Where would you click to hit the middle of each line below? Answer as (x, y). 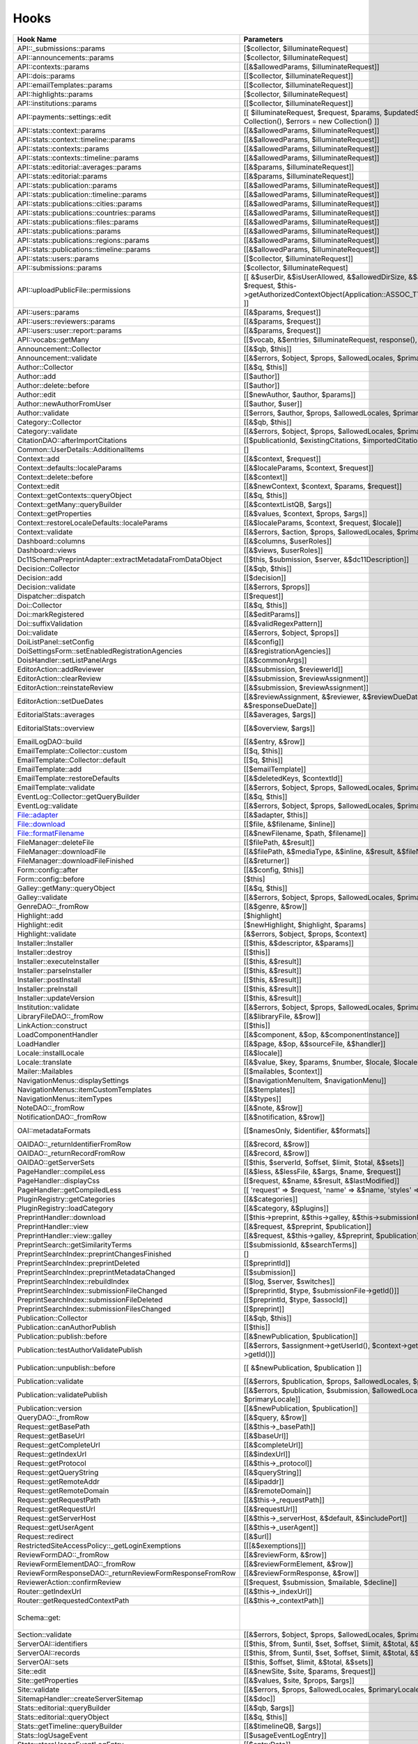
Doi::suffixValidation (50, 623)
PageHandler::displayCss (59, 1180)
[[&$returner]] (266, 860)
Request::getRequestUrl (56, 1509)
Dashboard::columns (51, 541)
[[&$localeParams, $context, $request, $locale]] (323, 523)
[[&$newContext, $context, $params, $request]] (323, 486)
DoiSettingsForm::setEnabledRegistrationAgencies (100, 651)
